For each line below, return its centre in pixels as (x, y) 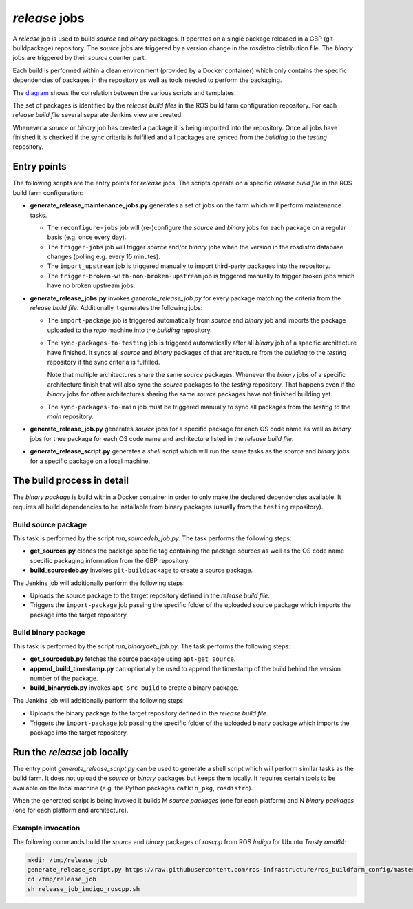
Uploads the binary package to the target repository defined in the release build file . (149, 713)
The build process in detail (71, 481)
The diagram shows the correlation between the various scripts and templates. (125, 92)
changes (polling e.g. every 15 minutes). (104, 257)
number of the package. (64, 678)
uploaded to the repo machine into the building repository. (130, 330)
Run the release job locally (71, 752)
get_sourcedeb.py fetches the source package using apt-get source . (133, 659)
